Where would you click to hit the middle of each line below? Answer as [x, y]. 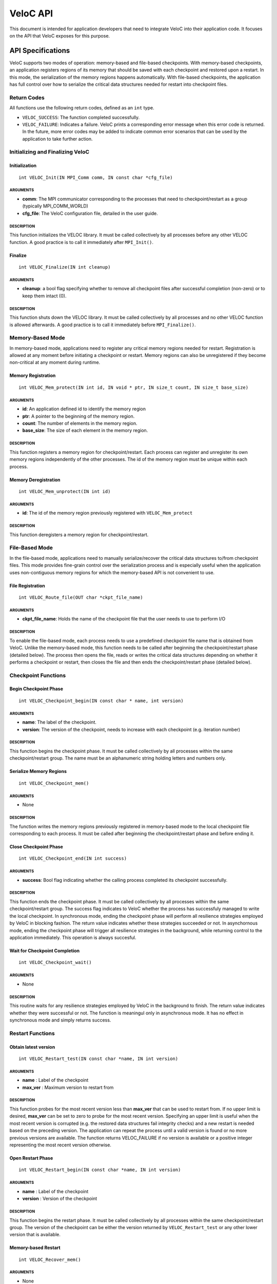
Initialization [23, 166]
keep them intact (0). [44, 296]
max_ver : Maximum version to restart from [68, 1087]
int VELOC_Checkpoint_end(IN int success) [73, 858]
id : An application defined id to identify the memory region [84, 409]
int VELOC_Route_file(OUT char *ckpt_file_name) [81, 597]
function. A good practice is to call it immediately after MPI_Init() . [82, 242]
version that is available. [35, 1235]
